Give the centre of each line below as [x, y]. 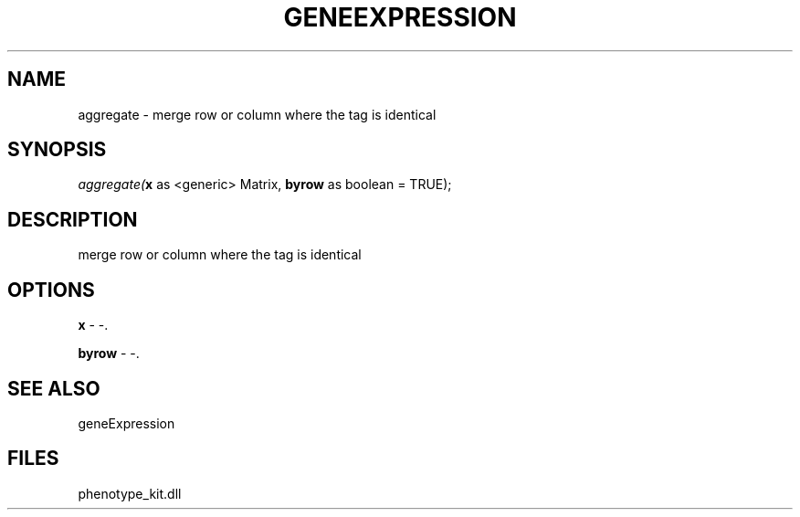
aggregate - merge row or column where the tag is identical [257, 114]
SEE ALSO [54, 388]
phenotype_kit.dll [130, 493]
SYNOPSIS [57, 150]
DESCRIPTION [73, 219]
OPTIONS [51, 290]
